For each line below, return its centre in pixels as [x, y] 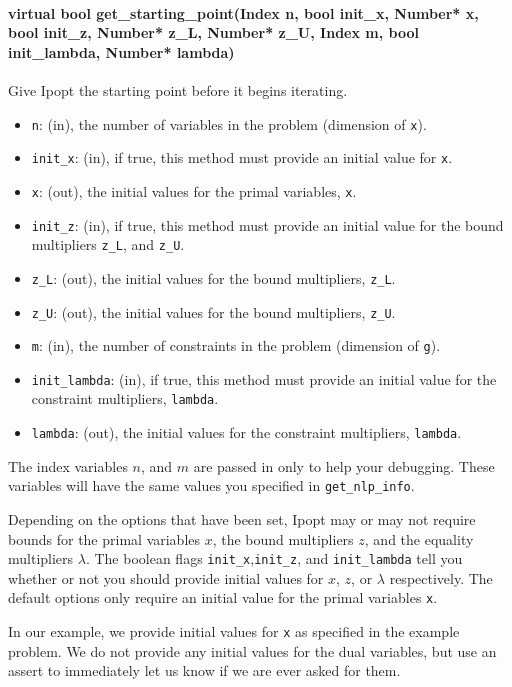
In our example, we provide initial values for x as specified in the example [234, 631]
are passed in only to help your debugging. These [344, 465]
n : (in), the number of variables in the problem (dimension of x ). [229, 123]
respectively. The [441, 577]
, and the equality [419, 538]
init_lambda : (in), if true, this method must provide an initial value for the [264, 378]
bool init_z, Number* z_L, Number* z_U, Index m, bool [213, 32]
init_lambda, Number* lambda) [121, 51]
